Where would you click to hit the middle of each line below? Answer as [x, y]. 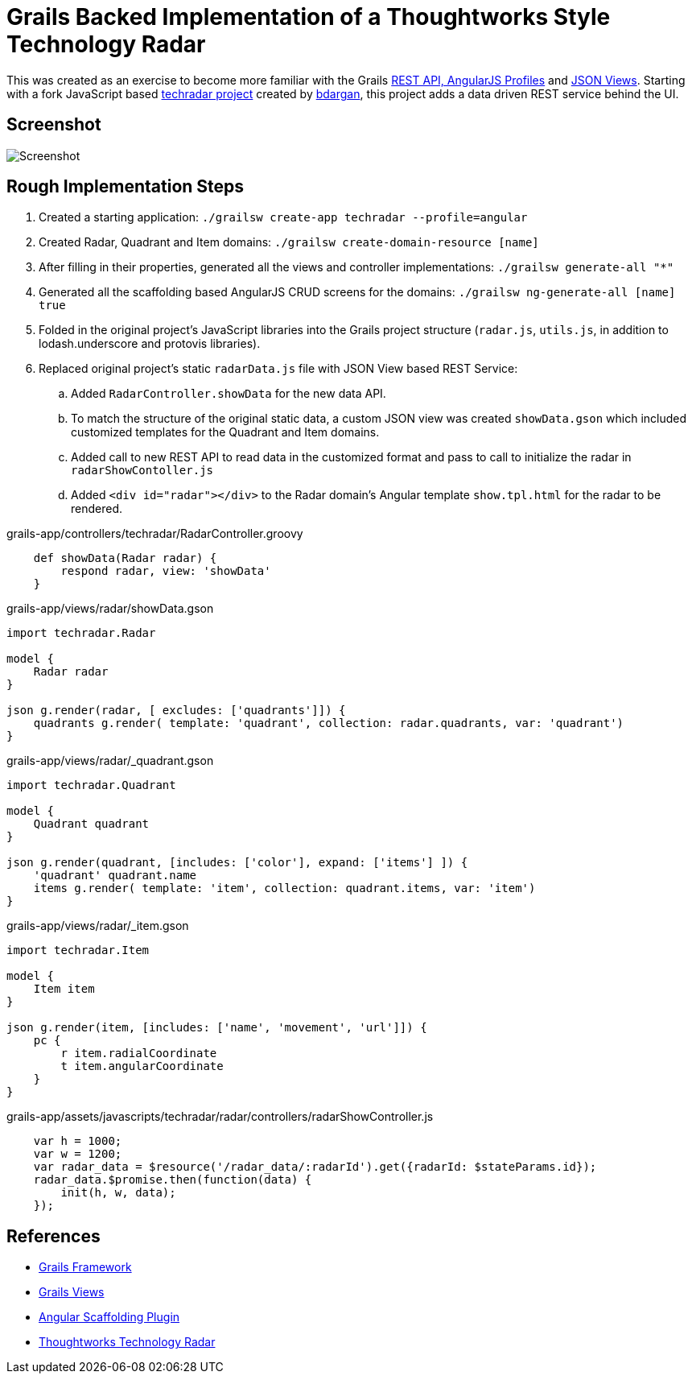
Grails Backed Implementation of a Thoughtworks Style [309, 17]
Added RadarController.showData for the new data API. [229, 394]
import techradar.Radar [81, 633]
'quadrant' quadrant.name [115, 876]
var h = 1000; [78, 1141]
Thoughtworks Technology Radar [127, 1342]
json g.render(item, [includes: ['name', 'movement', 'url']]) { [217, 1028]
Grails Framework [85, 1267]
